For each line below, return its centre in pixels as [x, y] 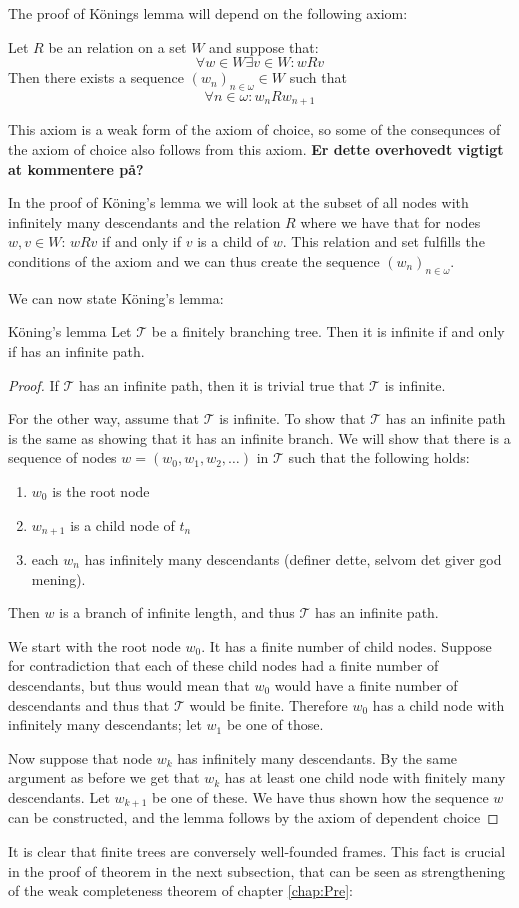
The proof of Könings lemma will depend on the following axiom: [208, 13]
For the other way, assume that [103, 418]
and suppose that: [264, 46]
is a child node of [122, 524]
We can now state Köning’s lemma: [116, 297]
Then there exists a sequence [96, 77]
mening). [58, 578]
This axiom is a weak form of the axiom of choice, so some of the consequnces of [254, 129]
